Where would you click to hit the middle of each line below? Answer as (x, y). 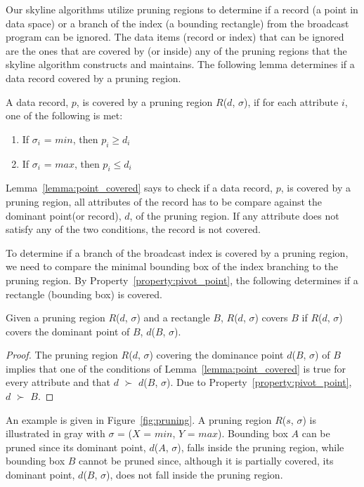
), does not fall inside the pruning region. (195, 475)
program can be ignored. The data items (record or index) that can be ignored (175, 37)
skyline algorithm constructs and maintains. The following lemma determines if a (180, 64)
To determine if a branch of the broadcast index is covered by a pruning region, (177, 252)
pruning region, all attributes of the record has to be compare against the (164, 201)
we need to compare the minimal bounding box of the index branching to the (172, 266)
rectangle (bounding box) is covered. (84, 294)
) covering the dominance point (216, 355)
